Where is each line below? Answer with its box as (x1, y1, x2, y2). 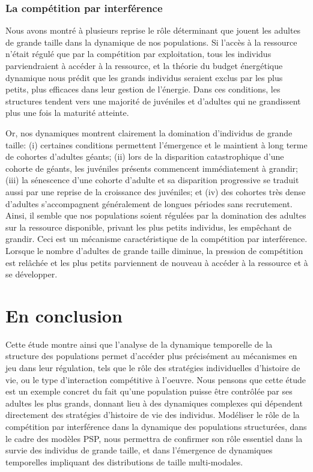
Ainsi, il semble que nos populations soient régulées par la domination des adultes (5, 209, 306, 222)
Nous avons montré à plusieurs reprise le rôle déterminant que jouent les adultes (5, 24, 301, 37)
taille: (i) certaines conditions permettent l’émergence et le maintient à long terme (5, 138, 308, 151)
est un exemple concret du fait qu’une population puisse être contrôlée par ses (5, 385, 293, 398)
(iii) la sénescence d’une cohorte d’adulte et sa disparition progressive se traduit (5, 174, 299, 186)
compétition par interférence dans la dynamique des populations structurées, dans (5, 420, 307, 432)
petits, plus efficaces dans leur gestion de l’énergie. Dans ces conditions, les (5, 83, 281, 95)
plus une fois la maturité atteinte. (5, 106, 129, 119)
